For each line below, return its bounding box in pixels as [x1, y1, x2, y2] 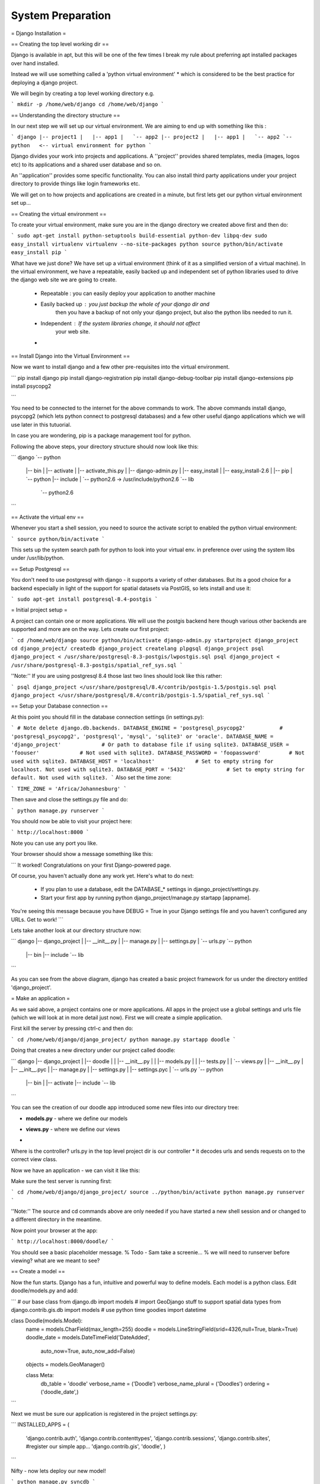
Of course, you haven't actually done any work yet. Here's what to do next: [11, 872, 194, 879]
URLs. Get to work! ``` [11, 916, 63, 923]
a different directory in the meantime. [11, 1216, 102, 1223]
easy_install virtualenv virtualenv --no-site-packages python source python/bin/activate [11, 240, 283, 248]
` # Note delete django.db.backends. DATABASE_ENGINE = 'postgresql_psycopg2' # [11, 725, 283, 731]
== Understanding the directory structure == [11, 112, 121, 119]
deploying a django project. [11, 79, 78, 86]
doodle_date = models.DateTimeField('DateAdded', [25, 1334, 151, 1341]
